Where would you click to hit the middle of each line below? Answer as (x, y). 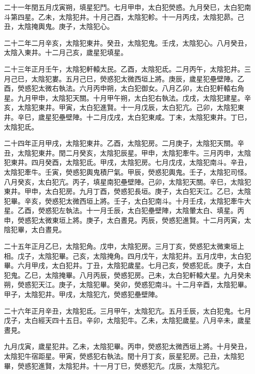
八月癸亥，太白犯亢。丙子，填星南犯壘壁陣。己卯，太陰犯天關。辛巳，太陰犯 (127, 181)
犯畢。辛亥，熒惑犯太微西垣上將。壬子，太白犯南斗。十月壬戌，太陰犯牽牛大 (127, 200)
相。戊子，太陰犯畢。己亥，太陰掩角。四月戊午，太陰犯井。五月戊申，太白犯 (127, 255)
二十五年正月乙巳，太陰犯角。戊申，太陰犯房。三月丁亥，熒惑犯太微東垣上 (124, 246)
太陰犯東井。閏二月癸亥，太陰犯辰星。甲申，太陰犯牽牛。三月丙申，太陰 (134, 152)
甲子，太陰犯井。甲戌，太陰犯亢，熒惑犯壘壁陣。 (83, 294)
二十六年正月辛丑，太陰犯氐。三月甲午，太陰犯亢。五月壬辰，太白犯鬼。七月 (127, 310)
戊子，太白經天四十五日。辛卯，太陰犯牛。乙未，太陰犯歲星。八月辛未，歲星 (127, 320)
